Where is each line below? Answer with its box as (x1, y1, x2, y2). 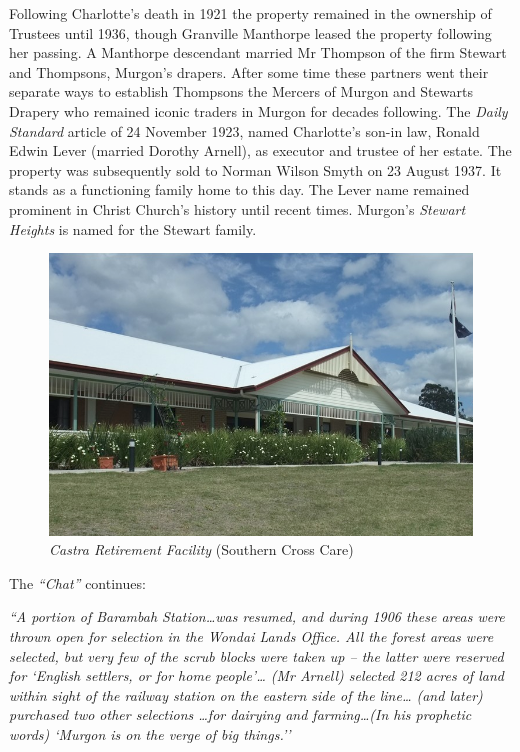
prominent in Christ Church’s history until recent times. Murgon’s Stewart (9, 198, 466, 219)
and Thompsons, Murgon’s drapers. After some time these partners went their (9, 61, 489, 82)
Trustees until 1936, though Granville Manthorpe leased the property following (9, 22, 492, 43)
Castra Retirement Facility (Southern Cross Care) (49, 539, 354, 560)
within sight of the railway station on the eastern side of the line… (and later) (9, 684, 483, 705)
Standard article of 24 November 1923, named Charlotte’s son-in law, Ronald (9, 120, 480, 141)
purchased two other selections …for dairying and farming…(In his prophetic (9, 704, 472, 725)
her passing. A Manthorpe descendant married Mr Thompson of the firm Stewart (9, 42, 507, 63)
